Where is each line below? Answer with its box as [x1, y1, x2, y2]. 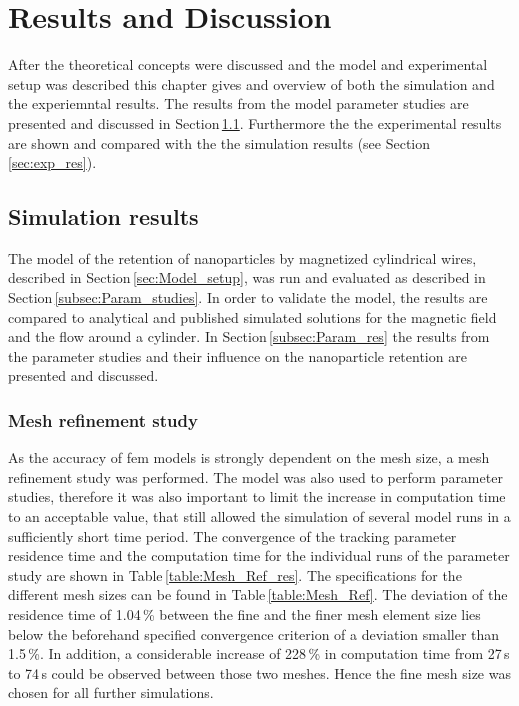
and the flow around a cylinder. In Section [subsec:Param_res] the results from [8, 326, 490, 347]
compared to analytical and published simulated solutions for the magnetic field [8, 306, 497, 327]
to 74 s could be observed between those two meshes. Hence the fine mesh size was [8, 662, 511, 683]
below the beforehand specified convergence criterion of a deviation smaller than [8, 623, 500, 644]
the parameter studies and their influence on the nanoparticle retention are [8, 345, 467, 366]
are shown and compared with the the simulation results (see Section [8, 132, 431, 153]
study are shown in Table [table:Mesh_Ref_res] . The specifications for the [8, 564, 462, 585]
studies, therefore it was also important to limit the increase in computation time [8, 486, 506, 507]
